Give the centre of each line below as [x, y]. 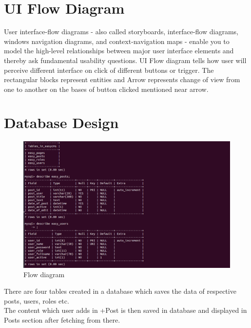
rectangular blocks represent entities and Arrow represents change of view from [122, 79]
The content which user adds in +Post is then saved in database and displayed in [125, 310]
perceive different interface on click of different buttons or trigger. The [109, 70]
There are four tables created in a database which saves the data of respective [120, 291]
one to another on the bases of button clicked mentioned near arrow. [106, 89]
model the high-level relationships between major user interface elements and [119, 51]
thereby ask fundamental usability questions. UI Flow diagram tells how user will [125, 60]
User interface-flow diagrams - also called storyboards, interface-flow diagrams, [121, 32]
